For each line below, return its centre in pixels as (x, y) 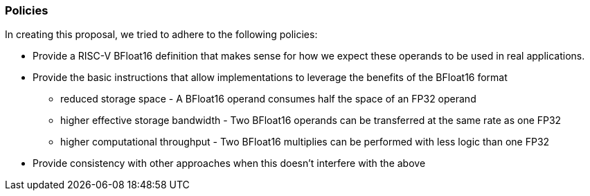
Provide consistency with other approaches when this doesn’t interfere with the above (229, 163)
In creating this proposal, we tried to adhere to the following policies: (161, 35)
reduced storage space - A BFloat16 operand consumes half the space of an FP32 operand (268, 99)
